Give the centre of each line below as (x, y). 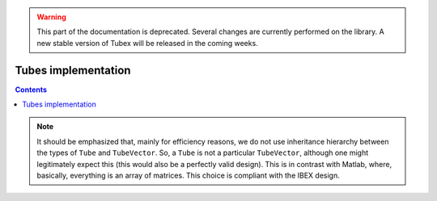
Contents (31, 90)
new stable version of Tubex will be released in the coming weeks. (147, 43)
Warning (51, 17)
